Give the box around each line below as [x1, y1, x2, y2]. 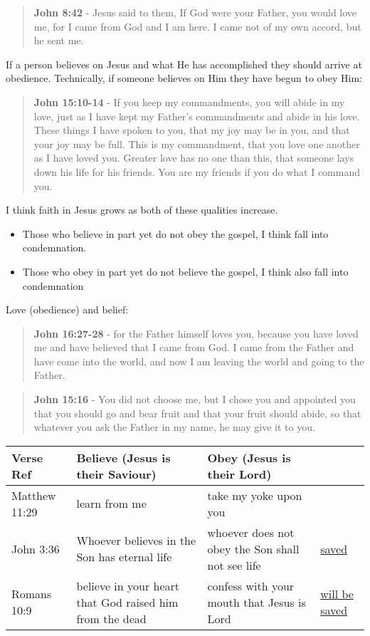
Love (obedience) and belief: [6, 302, 129, 317]
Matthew [11, 486, 56, 504]
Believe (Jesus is [76, 449, 171, 466]
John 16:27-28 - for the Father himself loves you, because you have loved [33, 325, 359, 340]
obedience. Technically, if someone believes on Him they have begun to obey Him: [6, 71, 363, 85]
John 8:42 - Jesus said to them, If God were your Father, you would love [33, 5, 357, 19]
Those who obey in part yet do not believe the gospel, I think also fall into [22, 264, 349, 278]
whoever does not [207, 523, 295, 541]
